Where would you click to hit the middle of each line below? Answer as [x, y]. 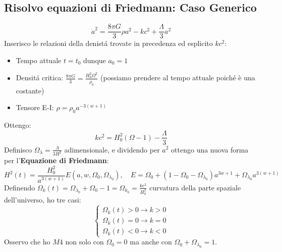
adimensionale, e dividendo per [112, 149]
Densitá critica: [40, 78]
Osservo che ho [27, 242]
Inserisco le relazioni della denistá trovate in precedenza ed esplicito [108, 43]
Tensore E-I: [35, 107]
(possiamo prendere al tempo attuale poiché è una [178, 78]
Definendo [20, 187]
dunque [95, 60]
